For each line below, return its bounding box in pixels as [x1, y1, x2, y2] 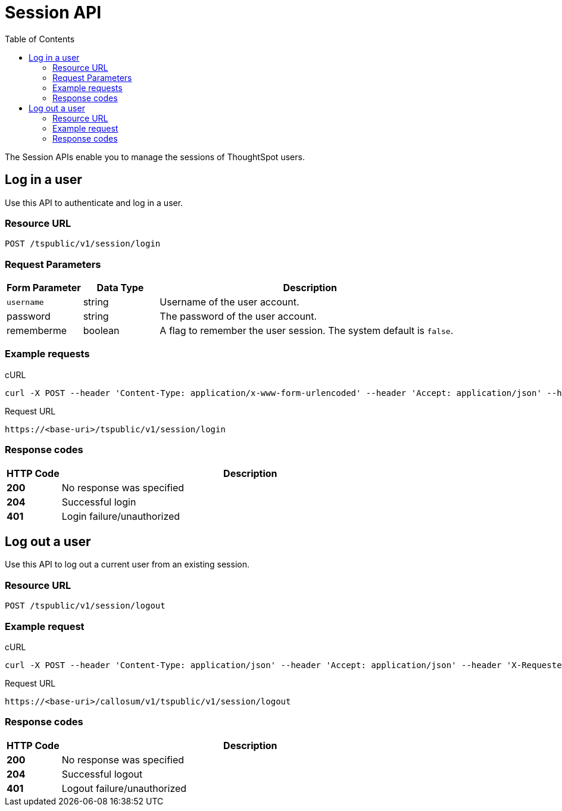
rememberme [7, 325, 67, 337]
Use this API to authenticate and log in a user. [5, 197, 183, 208]
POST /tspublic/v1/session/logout [5, 601, 166, 611]
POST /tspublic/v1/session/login [5, 239, 161, 249]
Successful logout [61, 768, 143, 780]
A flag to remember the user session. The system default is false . [160, 325, 454, 337]
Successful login [61, 495, 136, 508]
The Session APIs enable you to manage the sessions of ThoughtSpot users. [5, 151, 305, 162]
